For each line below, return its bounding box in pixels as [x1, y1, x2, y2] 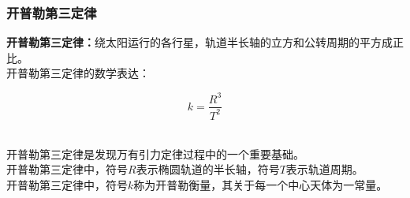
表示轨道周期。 [285, 161, 363, 177]
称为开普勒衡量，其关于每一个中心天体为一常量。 [133, 176, 388, 192]
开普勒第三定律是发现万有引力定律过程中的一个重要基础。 [6, 145, 304, 162]
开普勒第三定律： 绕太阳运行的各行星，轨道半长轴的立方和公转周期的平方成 [6, 34, 393, 50]
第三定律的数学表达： [39, 65, 150, 81]
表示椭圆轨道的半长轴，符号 [136, 161, 280, 177]
